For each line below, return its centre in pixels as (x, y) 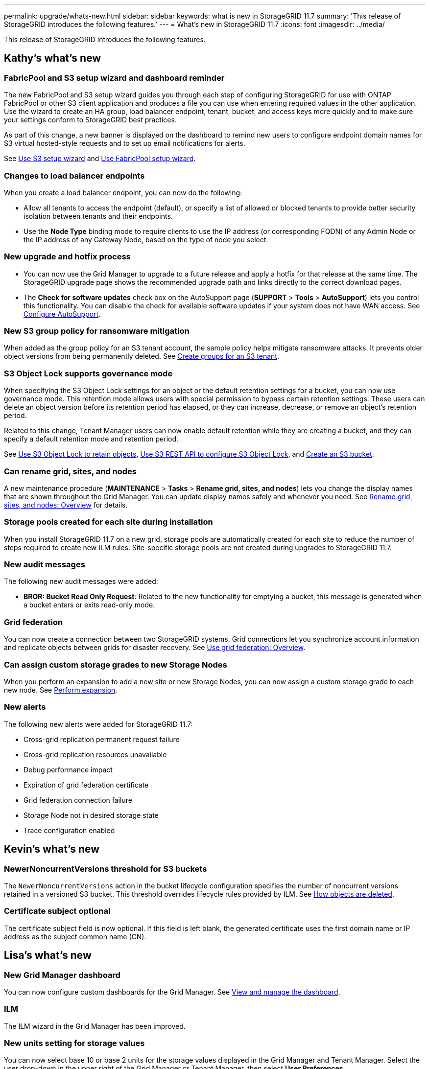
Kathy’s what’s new (53, 58)
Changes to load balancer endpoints (74, 175)
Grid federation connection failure (78, 800)
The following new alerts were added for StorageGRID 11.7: (98, 724)
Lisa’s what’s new (48, 955)
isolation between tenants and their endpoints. (98, 216)
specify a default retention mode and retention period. (91, 439)
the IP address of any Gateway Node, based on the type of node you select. (146, 239)
